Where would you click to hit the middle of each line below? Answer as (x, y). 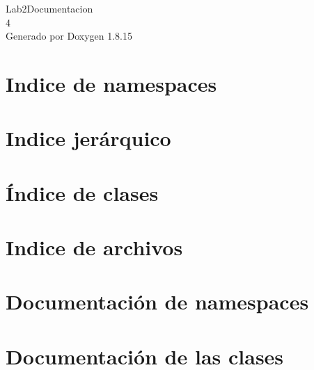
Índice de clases (82, 192)
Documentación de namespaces (157, 301)
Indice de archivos (94, 247)
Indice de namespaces (111, 83)
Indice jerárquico (88, 138)
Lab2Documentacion (49, 8)
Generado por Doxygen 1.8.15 (69, 36)
